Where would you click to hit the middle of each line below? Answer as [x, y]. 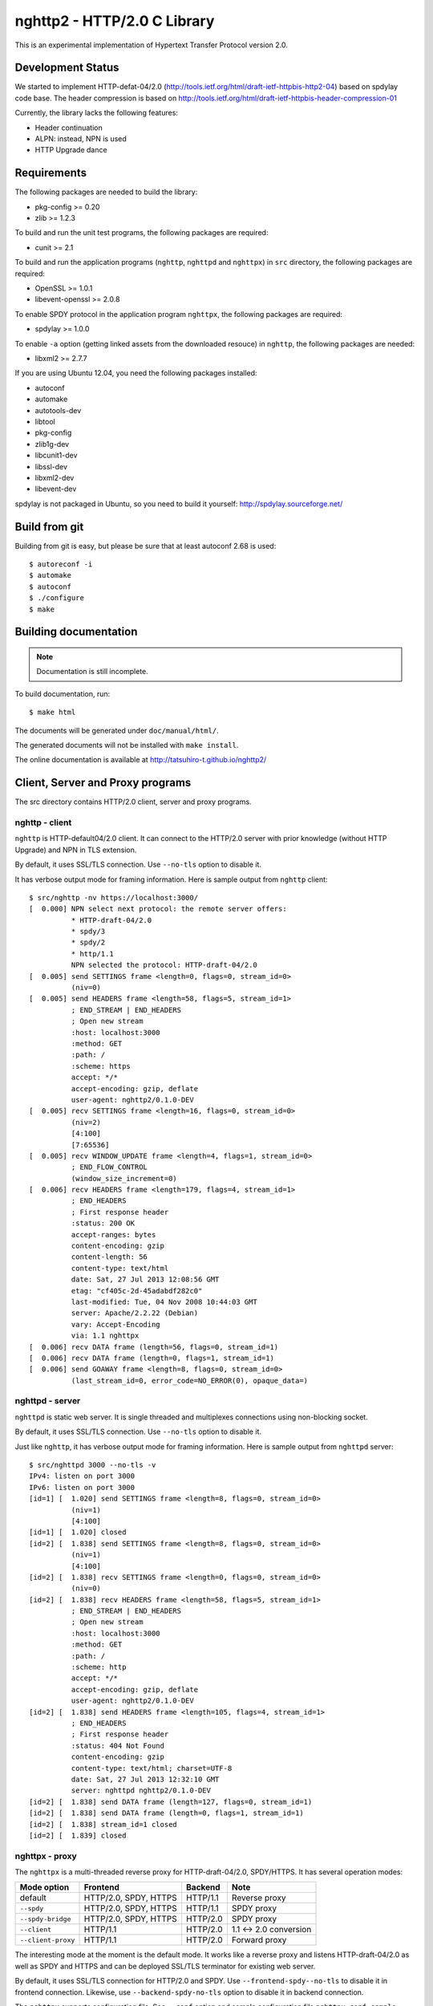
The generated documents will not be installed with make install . [127, 745]
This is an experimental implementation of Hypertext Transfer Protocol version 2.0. [151, 45]
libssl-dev [51, 466]
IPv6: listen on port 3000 [82, 1487]
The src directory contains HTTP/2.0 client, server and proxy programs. [133, 802]
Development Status [67, 68]
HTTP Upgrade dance [71, 150]
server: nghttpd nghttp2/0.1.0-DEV [141, 1791]
